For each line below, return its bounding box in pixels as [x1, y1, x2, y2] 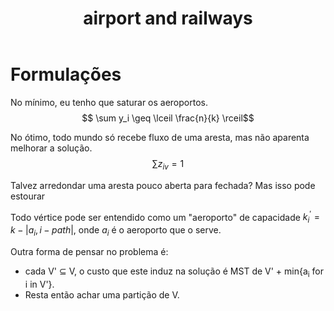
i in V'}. [24, 278, 55, 290]
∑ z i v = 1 [151, 157, 185, 172]
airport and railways [83, 7, 253, 30]
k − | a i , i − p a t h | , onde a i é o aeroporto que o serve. [10, 224, 222, 238]
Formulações [10, 63, 122, 86]
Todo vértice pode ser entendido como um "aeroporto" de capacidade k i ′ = [10, 209, 320, 226]
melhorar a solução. [10, 142, 93, 154]
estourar [10, 190, 46, 202]
